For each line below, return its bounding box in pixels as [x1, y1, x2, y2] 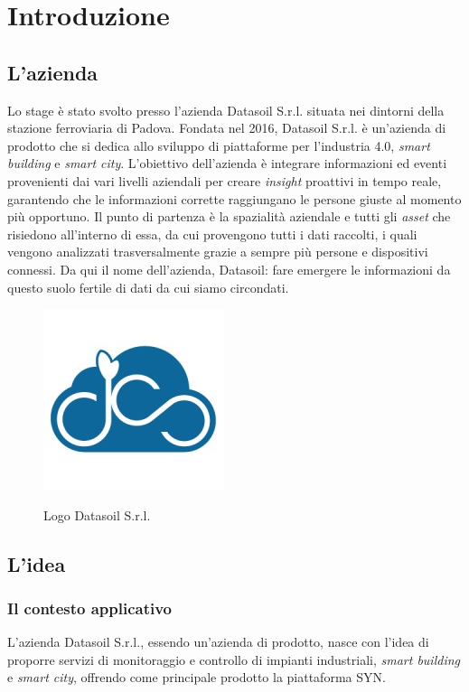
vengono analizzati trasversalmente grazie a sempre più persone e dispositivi [7, 242, 428, 261]
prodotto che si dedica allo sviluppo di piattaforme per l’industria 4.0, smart [7, 136, 430, 154]
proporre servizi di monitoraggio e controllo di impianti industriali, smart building [7, 650, 460, 669]
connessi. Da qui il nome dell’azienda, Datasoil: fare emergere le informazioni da [7, 259, 451, 278]
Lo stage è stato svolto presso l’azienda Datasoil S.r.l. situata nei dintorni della [7, 100, 445, 119]
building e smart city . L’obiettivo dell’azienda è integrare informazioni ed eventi [7, 154, 447, 173]
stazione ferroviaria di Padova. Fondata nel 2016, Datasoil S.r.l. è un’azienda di [7, 118, 446, 137]
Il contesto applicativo [7, 597, 172, 619]
